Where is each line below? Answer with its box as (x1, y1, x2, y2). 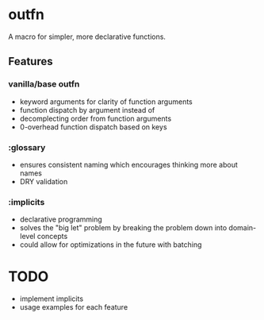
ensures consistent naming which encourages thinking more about (19, 160, 238, 169)
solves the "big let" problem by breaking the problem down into (19, 223, 228, 233)
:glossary (8, 141, 46, 152)
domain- (228, 223, 257, 233)
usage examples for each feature (19, 303, 128, 312)
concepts (36, 232, 68, 241)
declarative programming (19, 214, 103, 224)
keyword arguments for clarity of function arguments (19, 97, 193, 106)
